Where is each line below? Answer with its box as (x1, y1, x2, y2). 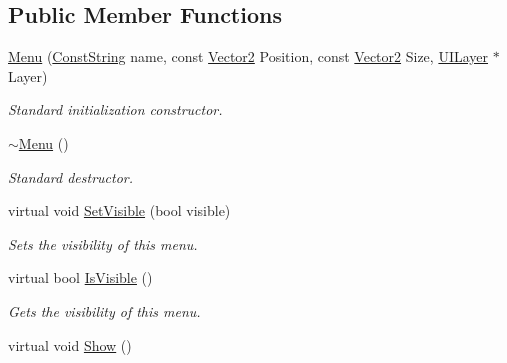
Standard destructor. (8, 166, 134, 187)
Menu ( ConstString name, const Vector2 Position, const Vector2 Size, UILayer (8, 46, 489, 67)
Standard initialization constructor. (8, 99, 223, 120)
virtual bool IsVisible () (8, 267, 153, 288)
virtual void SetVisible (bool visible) (8, 200, 231, 221)
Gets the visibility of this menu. (8, 300, 201, 321)
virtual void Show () (8, 334, 132, 355)
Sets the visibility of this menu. (8, 233, 198, 254)
